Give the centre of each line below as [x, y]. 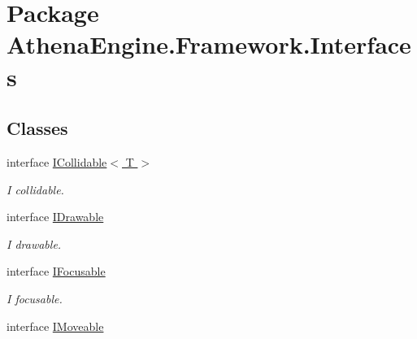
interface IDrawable [55, 217]
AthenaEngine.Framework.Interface [209, 44]
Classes [37, 128]
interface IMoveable [55, 326]
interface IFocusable [56, 271]
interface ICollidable [57, 161]
